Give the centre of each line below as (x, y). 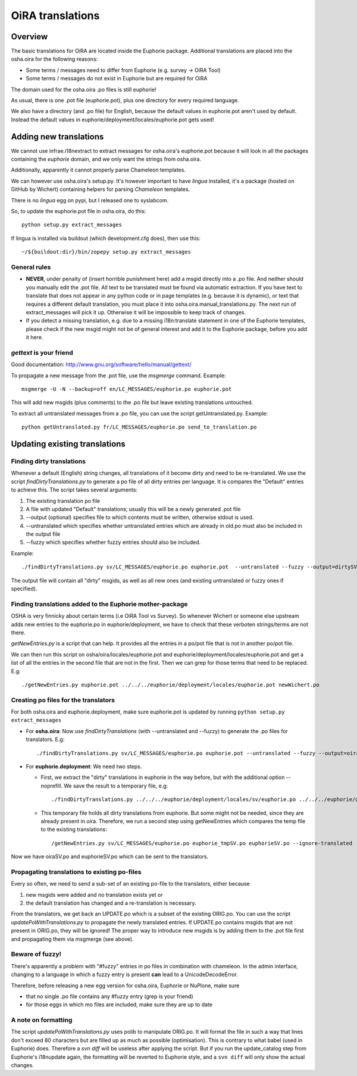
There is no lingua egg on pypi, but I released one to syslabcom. (90, 200)
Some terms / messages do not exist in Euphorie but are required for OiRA (117, 79)
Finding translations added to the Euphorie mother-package (99, 604)
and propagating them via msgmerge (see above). (72, 939)
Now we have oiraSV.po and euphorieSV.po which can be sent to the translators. (110, 856)
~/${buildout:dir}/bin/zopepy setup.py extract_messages (107, 252)
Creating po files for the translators (63, 700)
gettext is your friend (42, 352)
